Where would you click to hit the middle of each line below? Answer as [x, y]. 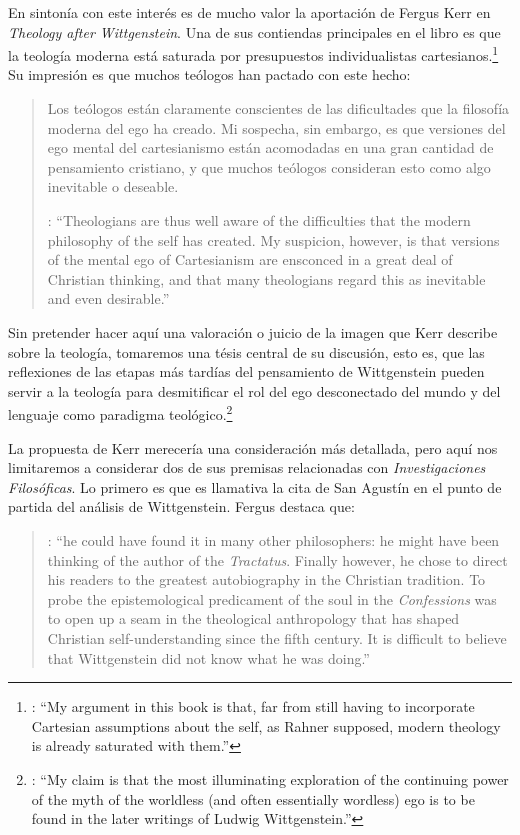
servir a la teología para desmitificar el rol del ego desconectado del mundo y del [254, 390]
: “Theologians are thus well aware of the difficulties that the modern [259, 220]
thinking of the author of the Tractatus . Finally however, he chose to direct [277, 559]
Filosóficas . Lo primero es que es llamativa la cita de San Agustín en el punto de [255, 486]
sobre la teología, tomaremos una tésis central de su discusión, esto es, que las [246, 351]
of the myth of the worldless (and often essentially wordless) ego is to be [253, 798]
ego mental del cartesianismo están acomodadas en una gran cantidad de [270, 147]
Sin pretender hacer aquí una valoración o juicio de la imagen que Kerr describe [253, 331]
